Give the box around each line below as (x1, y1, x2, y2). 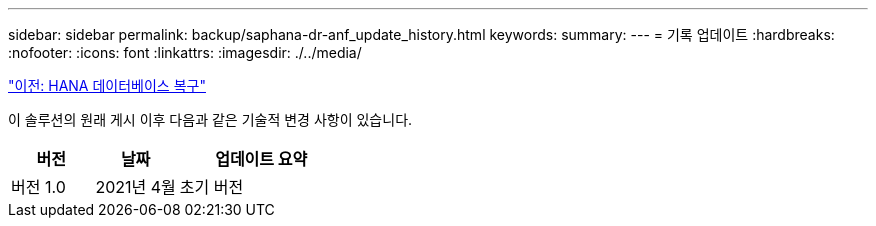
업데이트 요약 (215, 149, 308, 169)
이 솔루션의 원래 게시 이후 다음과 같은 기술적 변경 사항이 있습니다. (8, 111, 413, 128)
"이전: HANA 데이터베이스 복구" (8, 77, 206, 94)
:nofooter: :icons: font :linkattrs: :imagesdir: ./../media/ (8, 44, 362, 61)
